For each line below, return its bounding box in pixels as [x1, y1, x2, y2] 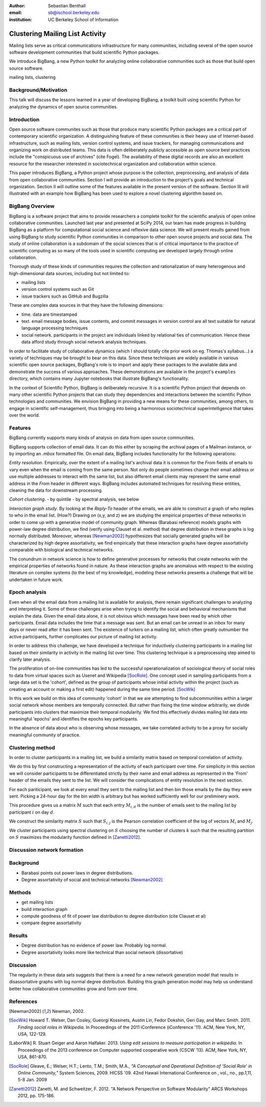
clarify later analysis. [9, 656, 51, 662]
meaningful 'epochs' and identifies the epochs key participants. [9, 716, 138, 722]
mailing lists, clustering [9, 74, 56, 80]
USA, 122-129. [18, 1031, 47, 1037]
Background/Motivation [9, 87, 67, 94]
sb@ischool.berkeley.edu [48, 10, 100, 16]
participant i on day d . [9, 809, 55, 815]
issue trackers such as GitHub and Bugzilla [21, 293, 108, 299]
